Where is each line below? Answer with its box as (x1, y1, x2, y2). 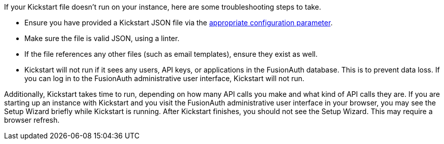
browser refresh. (4, 116, 60, 124)
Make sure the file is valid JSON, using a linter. (24, 34, 180, 43)
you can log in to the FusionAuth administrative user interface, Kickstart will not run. (24, 74, 304, 83)
